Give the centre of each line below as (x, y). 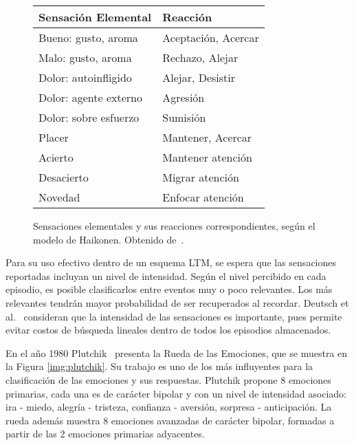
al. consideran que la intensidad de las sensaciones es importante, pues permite (174, 316)
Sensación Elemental (95, 17)
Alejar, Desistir (199, 77)
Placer (54, 137)
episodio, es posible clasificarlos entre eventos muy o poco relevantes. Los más (169, 289)
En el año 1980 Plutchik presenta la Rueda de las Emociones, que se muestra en (177, 352)
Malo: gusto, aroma (85, 57)
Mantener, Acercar (207, 137)
